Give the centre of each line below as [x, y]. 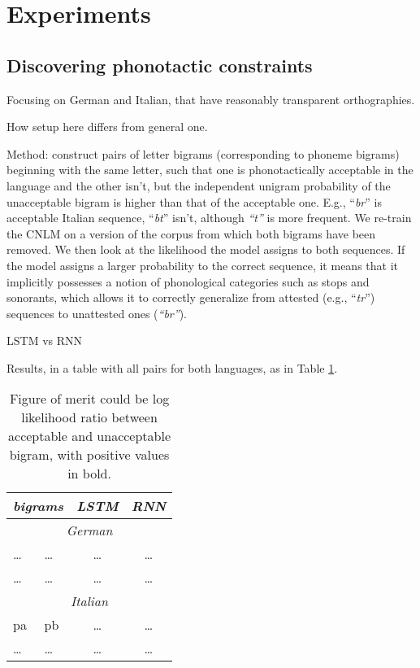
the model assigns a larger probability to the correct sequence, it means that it [202, 265]
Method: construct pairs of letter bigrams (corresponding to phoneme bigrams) [203, 153]
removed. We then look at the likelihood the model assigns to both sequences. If [206, 249]
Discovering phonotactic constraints [160, 65]
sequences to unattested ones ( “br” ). [97, 313]
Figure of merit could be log [89, 399]
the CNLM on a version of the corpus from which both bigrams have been [191, 233]
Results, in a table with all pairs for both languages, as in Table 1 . [172, 367]
